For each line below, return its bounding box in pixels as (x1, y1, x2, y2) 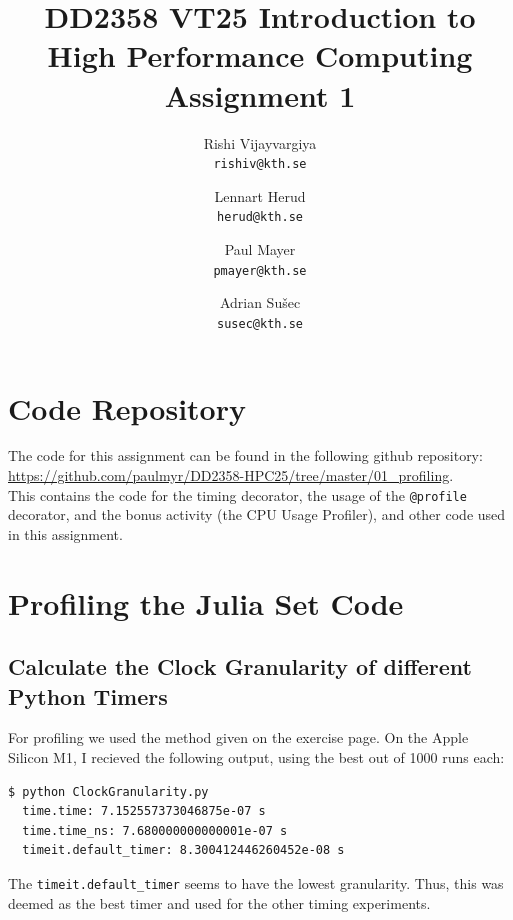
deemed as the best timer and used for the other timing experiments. (8, 892, 431, 913)
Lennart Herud (214, 185, 306, 206)
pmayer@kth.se (213, 263, 307, 278)
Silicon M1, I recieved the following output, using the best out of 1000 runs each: (8, 747, 505, 768)
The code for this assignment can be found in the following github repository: (8, 445, 483, 466)
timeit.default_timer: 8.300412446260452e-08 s (22, 843, 345, 858)
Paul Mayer (224, 239, 296, 259)
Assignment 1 (164, 74, 356, 115)
